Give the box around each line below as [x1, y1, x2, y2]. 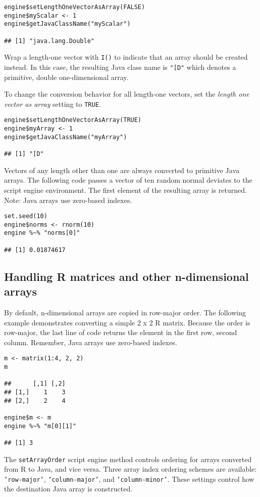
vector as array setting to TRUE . [4, 98, 101, 109]
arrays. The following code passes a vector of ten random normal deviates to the [4, 175, 252, 185]
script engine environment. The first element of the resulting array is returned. [4, 184, 247, 195]
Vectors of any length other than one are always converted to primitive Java [4, 164, 240, 175]
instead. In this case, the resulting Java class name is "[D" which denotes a [4, 61, 236, 72]
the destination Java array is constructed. [4, 483, 133, 494]
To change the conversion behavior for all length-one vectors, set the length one [4, 89, 249, 99]
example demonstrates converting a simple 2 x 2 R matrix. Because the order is [4, 317, 250, 327]
